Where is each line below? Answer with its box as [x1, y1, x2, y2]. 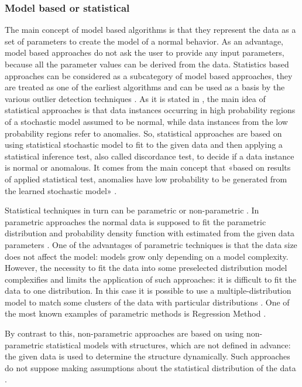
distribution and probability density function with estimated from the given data [5, 227, 295, 239]
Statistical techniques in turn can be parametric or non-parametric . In [5, 204, 259, 216]
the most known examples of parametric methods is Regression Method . [5, 307, 266, 320]
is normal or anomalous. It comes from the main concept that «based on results [5, 161, 291, 174]
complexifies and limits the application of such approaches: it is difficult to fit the [5, 273, 297, 285]
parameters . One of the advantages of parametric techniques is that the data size [5, 238, 297, 250]
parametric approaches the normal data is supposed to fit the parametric [5, 215, 266, 228]
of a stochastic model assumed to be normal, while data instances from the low [5, 115, 288, 127]
